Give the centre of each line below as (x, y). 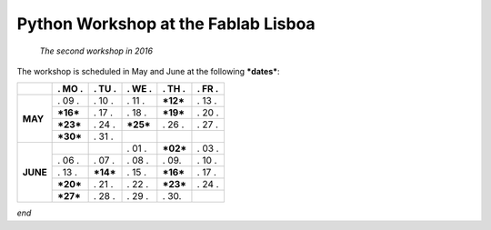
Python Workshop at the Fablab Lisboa (166, 24)
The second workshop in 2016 (96, 51)
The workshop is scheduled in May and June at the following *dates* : (149, 71)
